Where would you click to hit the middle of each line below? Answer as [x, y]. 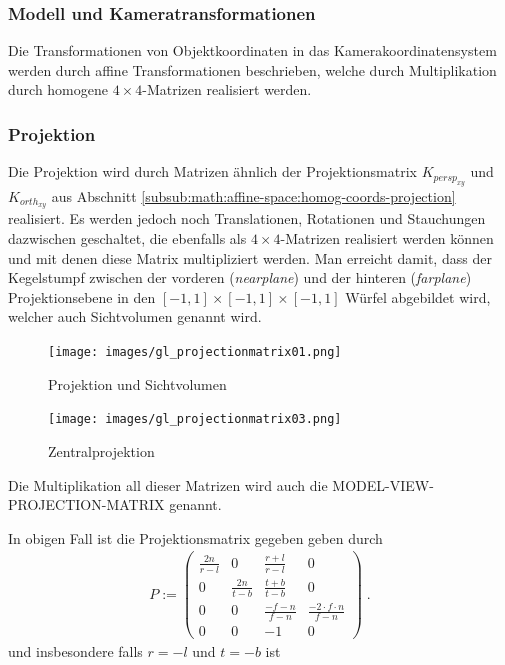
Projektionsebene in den [82, 296]
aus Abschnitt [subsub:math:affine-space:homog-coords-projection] [253, 195]
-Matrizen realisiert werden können [387, 238]
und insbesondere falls [75, 651]
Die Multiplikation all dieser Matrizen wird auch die [168, 484]
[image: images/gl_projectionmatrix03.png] [195, 419]
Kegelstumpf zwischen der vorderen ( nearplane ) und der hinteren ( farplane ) [240, 277]
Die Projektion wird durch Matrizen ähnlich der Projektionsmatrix [212, 171]
